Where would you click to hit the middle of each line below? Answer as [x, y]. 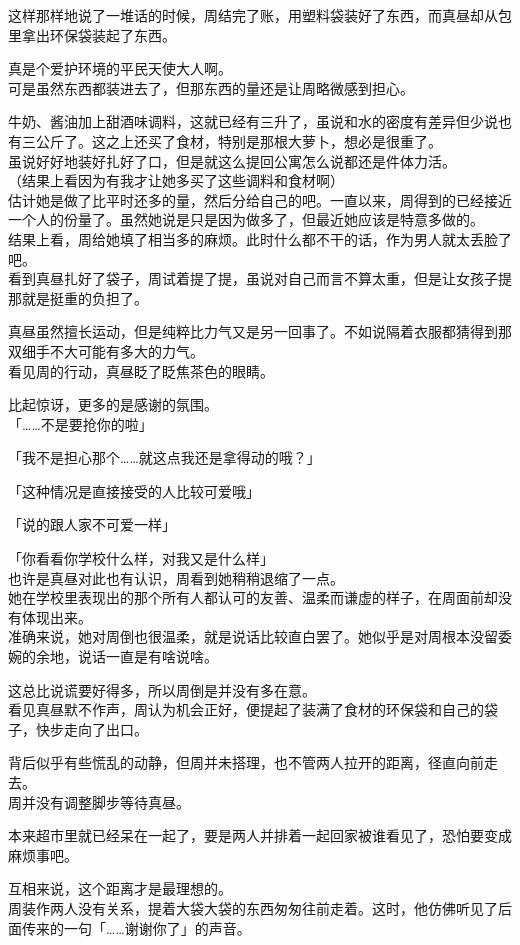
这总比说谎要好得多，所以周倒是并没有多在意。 [162, 689]
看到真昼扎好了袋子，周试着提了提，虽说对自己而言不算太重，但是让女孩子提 [260, 278]
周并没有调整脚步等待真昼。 [99, 801]
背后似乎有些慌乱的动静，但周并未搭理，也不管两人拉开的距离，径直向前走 [253, 762]
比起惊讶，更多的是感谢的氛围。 [113, 404]
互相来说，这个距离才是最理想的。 [120, 888]
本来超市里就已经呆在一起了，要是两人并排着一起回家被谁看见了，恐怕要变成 [260, 835]
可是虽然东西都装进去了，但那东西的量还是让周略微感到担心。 [211, 87]
